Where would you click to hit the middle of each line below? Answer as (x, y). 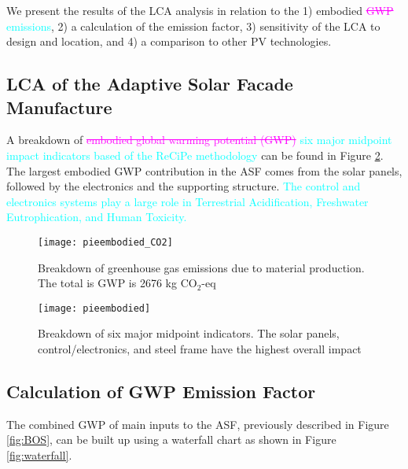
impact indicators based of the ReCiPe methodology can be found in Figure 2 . (195, 155)
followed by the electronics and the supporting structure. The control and (184, 186)
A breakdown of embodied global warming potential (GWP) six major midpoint (199, 140)
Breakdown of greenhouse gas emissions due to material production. (201, 267)
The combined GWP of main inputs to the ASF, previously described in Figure (198, 424)
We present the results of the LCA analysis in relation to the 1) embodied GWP (200, 10)
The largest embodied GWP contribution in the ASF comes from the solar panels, (204, 170)
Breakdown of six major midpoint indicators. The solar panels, (189, 333)
